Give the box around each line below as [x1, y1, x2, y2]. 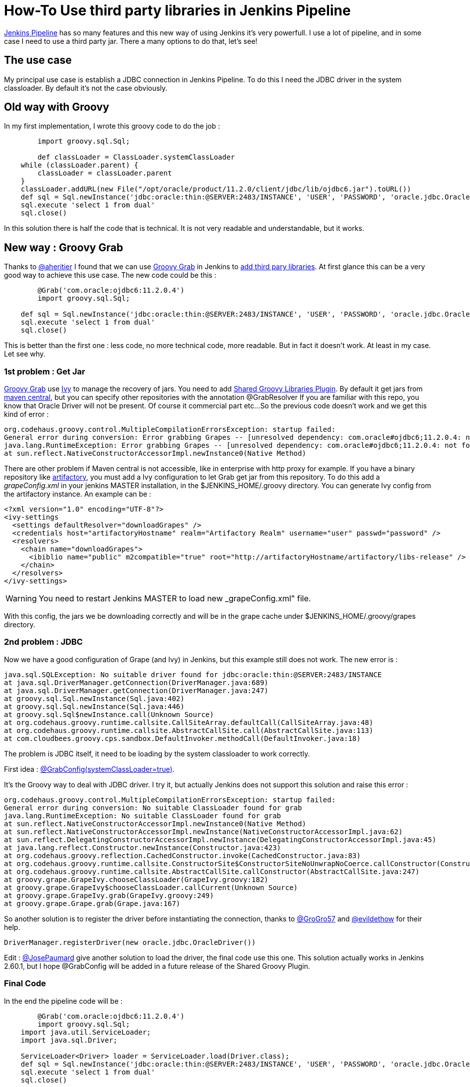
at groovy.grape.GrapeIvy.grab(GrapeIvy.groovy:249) [4, 891, 214, 900]
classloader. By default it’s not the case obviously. [4, 83, 168, 92]
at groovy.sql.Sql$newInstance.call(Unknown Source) [4, 710, 214, 719]
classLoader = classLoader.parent [37, 169, 172, 178]
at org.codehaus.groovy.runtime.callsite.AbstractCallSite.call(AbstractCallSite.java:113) [4, 726, 373, 734]
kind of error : [4, 410, 49, 419]
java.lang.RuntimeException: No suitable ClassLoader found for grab [4, 811, 281, 820]
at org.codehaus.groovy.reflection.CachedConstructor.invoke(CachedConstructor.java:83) [4, 851, 361, 860]
